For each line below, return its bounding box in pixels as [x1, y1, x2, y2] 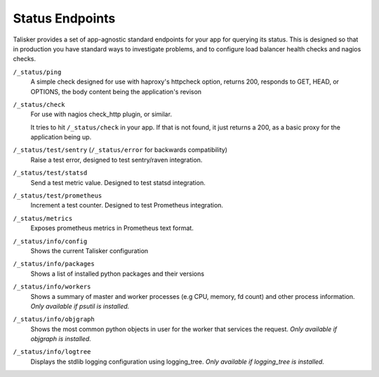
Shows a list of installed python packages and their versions [30, 269, 205, 278]
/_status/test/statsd [13, 169, 88, 177]
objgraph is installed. [30, 335, 91, 343]
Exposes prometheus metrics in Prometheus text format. [30, 224, 194, 232]
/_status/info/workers [13, 283, 91, 291]
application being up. [30, 133, 92, 141]
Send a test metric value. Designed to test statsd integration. [30, 178, 206, 186]
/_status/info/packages [13, 260, 95, 268]
